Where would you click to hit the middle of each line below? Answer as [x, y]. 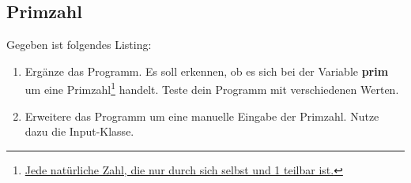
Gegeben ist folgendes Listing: [79, 45]
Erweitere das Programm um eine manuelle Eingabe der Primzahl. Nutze [202, 116]
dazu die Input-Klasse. [79, 131]
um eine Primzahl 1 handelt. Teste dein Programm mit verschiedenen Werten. [212, 88]
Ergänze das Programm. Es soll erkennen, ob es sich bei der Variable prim [207, 71]
